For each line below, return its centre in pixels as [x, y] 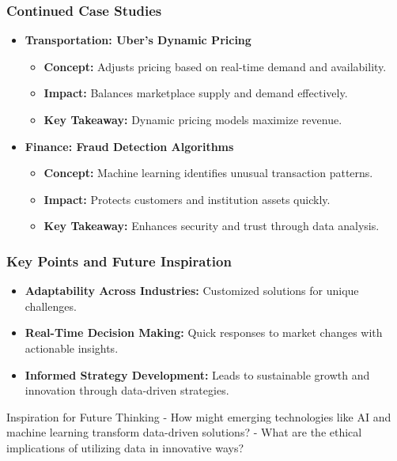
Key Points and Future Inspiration [119, 261]
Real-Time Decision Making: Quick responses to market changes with [204, 333]
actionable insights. [72, 348]
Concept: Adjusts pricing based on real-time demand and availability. [215, 66]
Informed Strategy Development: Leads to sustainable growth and [197, 374]
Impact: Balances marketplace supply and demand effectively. [196, 93]
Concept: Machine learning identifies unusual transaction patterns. [208, 173]
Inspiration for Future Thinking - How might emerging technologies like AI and [199, 416]
